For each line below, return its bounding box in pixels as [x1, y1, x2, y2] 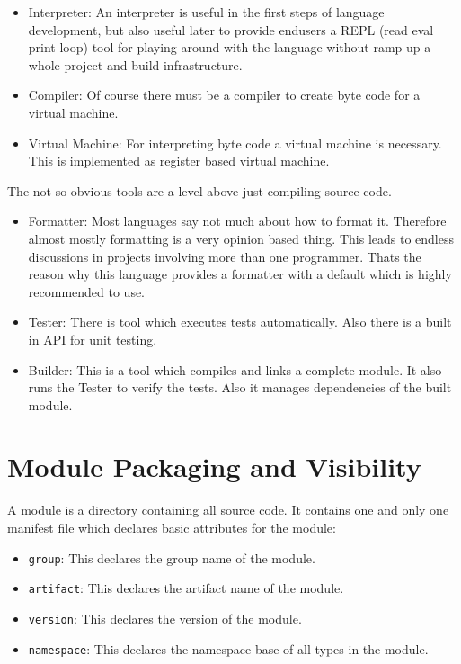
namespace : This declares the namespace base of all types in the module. [28, 639, 429, 658]
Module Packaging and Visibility [7, 448, 421, 485]
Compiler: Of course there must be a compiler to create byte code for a [28, 85, 421, 104]
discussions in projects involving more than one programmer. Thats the [28, 247, 421, 265]
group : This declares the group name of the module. [28, 548, 315, 567]
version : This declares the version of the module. [28, 608, 302, 627]
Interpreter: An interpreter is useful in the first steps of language [28, 3, 385, 21]
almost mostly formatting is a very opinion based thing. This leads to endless [28, 229, 454, 247]
